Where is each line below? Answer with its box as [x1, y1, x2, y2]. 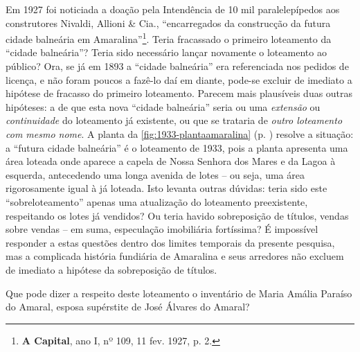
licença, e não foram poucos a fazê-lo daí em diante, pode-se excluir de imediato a [6, 72, 352, 87]
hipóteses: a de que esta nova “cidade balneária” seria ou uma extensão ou [6, 99, 321, 114]
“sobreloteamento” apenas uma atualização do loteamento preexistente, [6, 194, 308, 209]
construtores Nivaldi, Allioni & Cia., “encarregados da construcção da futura [6, 15, 331, 30]
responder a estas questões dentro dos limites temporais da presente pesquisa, [6, 235, 335, 249]
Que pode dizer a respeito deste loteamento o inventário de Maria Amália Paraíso [6, 285, 352, 300]
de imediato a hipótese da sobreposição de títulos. [6, 262, 217, 276]
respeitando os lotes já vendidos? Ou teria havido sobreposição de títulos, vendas [6, 208, 349, 222]
